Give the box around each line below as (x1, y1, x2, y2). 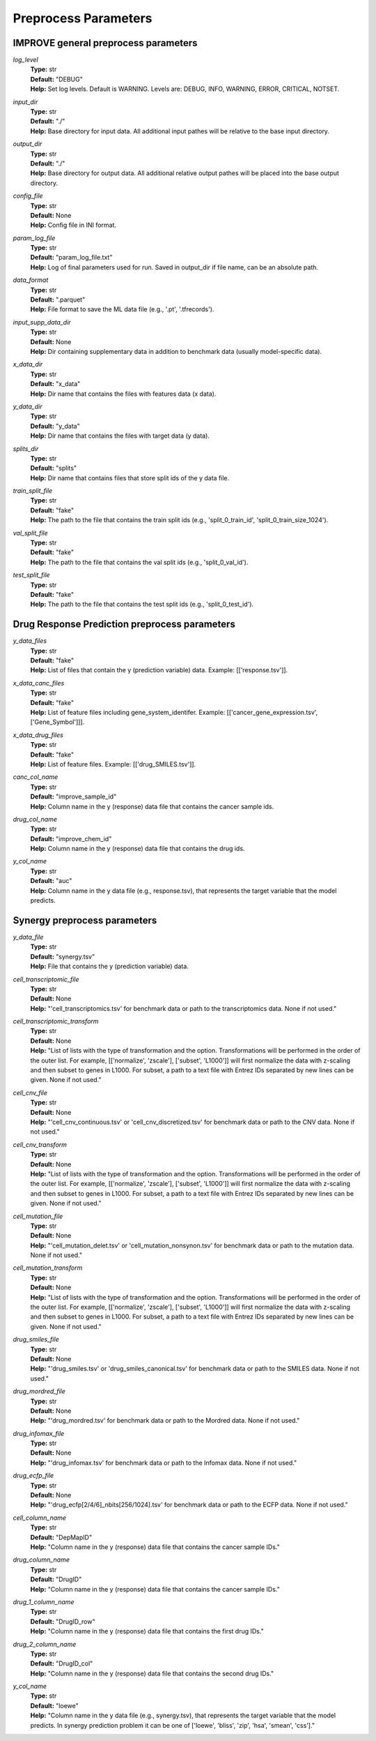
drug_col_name (13, 815, 57, 823)
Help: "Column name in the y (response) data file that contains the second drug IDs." (30, 1669, 274, 1677)
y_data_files (13, 637, 47, 645)
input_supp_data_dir (13, 318, 71, 326)
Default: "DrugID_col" (30, 1659, 93, 1668)
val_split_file (13, 528, 48, 537)
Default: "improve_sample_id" (30, 792, 117, 801)
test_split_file (13, 571, 50, 579)
